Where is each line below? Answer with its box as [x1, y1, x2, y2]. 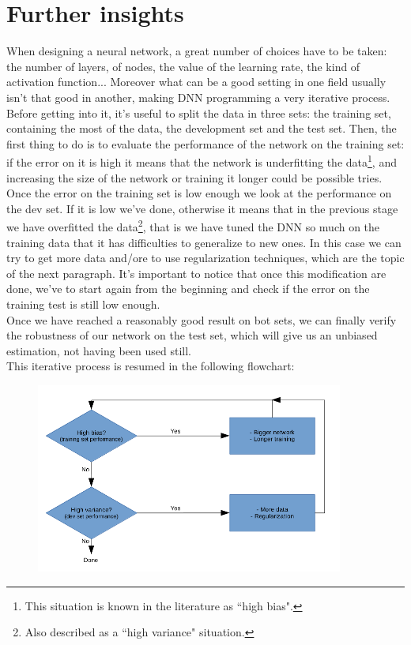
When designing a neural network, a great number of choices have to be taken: [6, 43, 387, 59]
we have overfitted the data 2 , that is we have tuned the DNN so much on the [6, 216, 380, 234]
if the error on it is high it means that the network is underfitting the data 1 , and [6, 152, 397, 170]
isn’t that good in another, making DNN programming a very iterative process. [6, 88, 390, 105]
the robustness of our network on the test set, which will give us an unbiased [6, 327, 378, 343]
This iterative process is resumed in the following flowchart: [6, 358, 295, 374]
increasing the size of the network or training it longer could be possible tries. [6, 169, 383, 186]
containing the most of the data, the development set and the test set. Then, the [6, 120, 397, 137]
